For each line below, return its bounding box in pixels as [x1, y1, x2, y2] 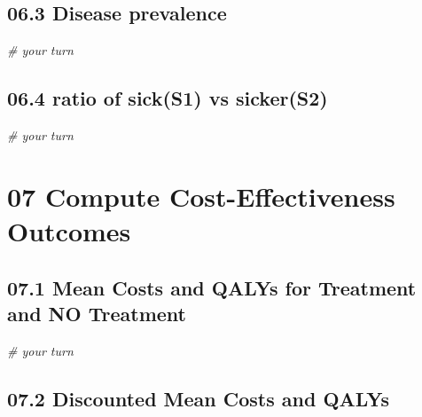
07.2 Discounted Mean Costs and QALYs [7, 384, 390, 412]
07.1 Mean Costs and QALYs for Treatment [7, 273, 417, 301]
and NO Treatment [7, 299, 186, 327]
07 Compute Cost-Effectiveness [7, 177, 395, 214]
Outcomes [7, 212, 131, 248]
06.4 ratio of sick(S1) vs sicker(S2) [7, 84, 328, 112]
